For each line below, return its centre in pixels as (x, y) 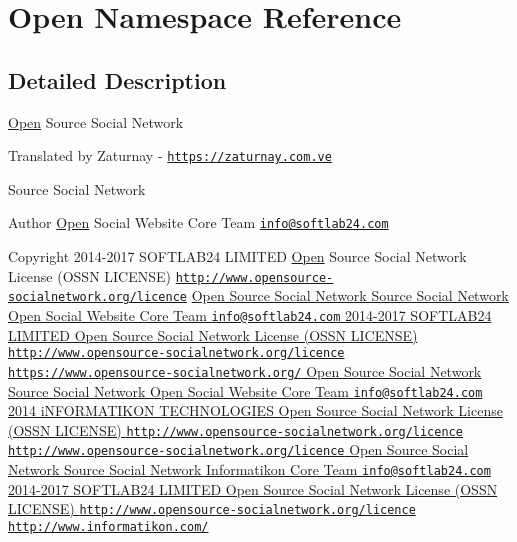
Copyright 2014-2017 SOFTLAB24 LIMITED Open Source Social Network (237, 256)
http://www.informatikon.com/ (108, 527)
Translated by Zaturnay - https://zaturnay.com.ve (170, 155)
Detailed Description (117, 79)
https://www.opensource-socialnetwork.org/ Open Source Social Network (245, 370)
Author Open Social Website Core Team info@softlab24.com (198, 222)
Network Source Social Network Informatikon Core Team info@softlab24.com (249, 469)
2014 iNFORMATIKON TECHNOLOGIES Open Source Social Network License (255, 410)
